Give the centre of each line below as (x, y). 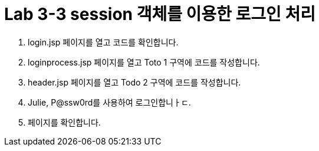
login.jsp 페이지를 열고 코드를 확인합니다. (103, 42)
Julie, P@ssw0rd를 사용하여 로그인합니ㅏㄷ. (109, 102)
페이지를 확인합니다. (64, 122)
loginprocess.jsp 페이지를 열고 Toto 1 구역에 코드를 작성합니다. (144, 62)
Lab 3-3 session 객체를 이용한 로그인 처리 (160, 14)
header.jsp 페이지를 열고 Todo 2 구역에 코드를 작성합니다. (134, 82)
